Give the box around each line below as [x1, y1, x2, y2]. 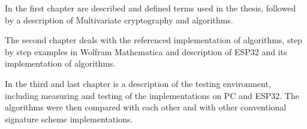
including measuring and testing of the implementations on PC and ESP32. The [5, 89, 299, 101]
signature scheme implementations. [5, 112, 133, 125]
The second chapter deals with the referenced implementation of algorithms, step [5, 34, 302, 46]
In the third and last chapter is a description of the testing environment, [5, 77, 271, 89]
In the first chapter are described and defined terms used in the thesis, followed [5, 2, 296, 14]
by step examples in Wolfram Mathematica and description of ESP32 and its [5, 45, 287, 58]
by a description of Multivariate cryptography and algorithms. [5, 13, 233, 26]
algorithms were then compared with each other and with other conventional [5, 101, 287, 113]
